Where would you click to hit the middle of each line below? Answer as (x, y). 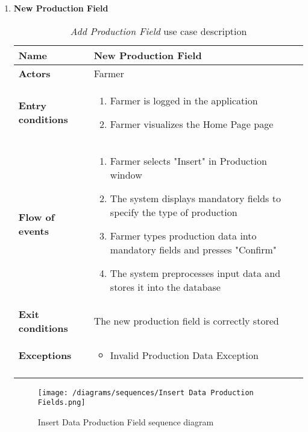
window (126, 174)
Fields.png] (61, 403)
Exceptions (45, 355)
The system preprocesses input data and (195, 273)
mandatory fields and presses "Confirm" (193, 249)
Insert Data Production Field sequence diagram (126, 421)
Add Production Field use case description (159, 31)
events (33, 230)
